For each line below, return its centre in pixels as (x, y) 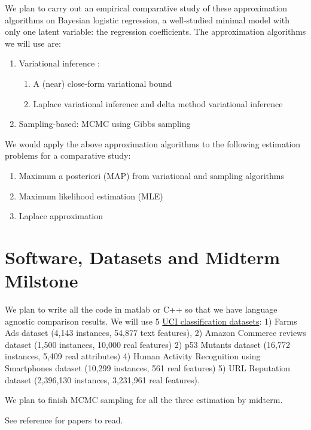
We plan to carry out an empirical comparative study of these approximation (146, 8)
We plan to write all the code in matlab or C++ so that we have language (141, 309)
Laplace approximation (61, 216)
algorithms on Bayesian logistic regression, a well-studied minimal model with (147, 19)
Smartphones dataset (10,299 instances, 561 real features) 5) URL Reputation (148, 368)
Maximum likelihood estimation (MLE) (91, 196)
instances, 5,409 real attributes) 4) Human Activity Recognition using (133, 356)
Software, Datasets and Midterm (143, 257)
